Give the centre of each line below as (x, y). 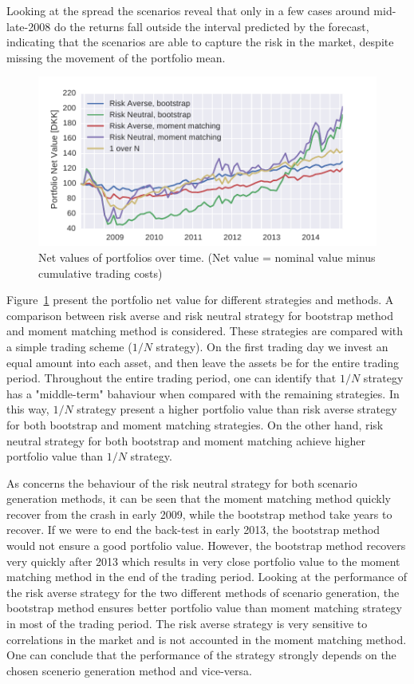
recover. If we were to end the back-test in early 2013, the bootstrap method (193, 530)
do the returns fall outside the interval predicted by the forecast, (211, 26)
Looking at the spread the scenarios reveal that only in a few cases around (188, 10)
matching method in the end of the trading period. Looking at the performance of (207, 577)
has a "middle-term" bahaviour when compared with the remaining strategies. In (203, 393)
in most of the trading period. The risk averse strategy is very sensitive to (187, 624)
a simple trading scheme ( (69, 346)
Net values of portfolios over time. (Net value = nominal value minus (207, 257)
